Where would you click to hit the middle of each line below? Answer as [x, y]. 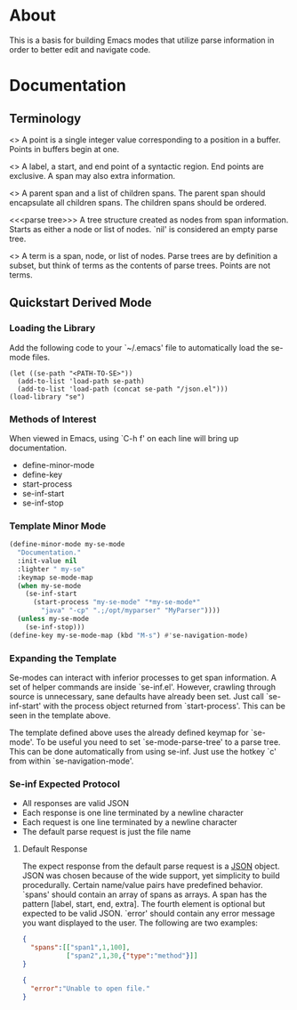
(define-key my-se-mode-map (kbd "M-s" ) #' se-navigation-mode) [129, 635]
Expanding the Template [63, 658]
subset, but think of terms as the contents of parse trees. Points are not [140, 265]
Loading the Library [52, 328]
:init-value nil [47, 561]
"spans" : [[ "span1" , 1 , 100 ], [80, 948]
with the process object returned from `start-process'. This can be [165, 706]
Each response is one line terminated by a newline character [133, 813]
